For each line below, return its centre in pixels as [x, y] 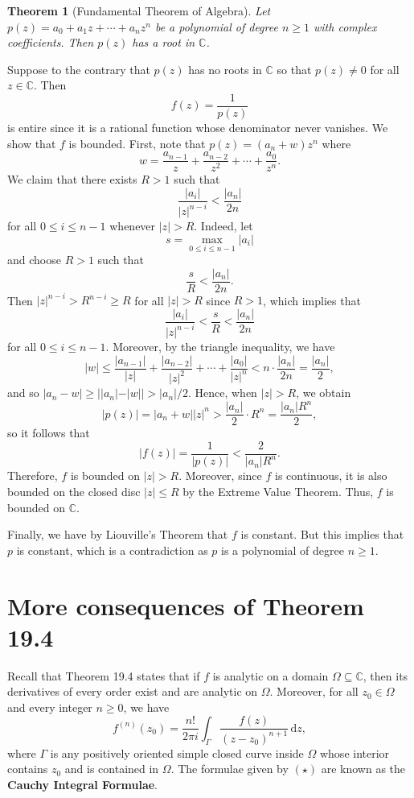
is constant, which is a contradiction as [112, 550]
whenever [133, 226]
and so [23, 393]
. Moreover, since [220, 475]
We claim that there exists [72, 179]
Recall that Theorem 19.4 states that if [104, 675]
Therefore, [33, 475]
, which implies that [312, 300]
